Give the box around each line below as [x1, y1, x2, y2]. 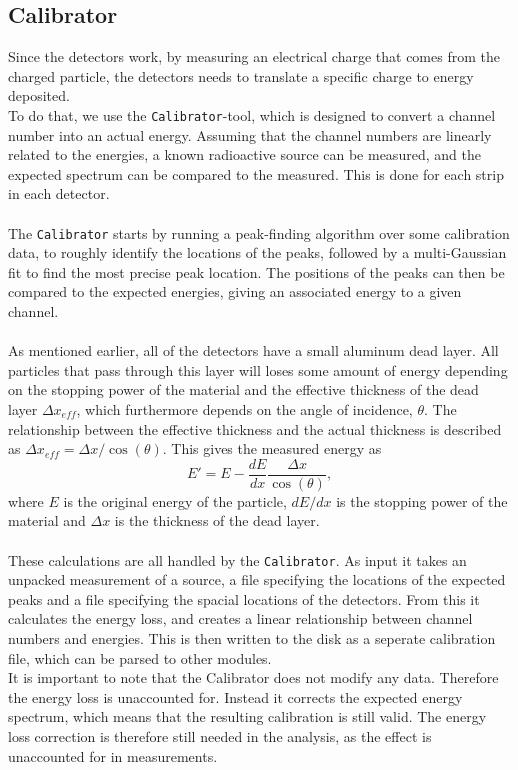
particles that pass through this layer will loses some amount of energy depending [8, 359, 508, 380]
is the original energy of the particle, [63, 490, 287, 511]
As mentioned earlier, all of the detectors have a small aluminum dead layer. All [8, 340, 499, 361]
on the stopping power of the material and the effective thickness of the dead [8, 379, 479, 400]
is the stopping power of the [336, 490, 508, 511]
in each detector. [8, 183, 110, 204]
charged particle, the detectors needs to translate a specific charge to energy [8, 65, 474, 86]
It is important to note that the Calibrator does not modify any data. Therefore [8, 667, 499, 688]
